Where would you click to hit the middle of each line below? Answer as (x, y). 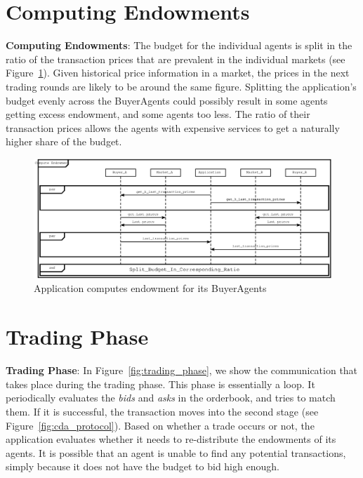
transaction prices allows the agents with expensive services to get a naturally (173, 127)
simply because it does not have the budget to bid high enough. (143, 466)
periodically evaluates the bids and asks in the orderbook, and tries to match (171, 398)
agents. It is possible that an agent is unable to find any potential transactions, (176, 452)
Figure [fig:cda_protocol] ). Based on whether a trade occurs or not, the (160, 425)
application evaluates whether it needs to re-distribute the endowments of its (171, 439)
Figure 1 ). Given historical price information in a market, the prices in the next (178, 73)
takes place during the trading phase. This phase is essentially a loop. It (160, 384)
